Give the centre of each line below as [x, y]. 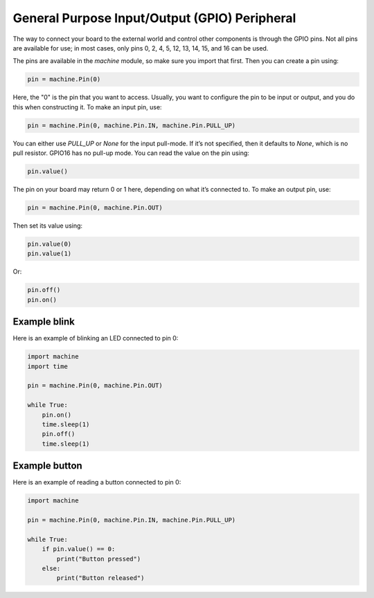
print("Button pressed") [99, 559]
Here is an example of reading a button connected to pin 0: [97, 482]
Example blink [44, 322]
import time [48, 366]
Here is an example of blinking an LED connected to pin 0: [96, 338]
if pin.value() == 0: [79, 549]
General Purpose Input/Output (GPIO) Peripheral [154, 18]
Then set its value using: [48, 226]
